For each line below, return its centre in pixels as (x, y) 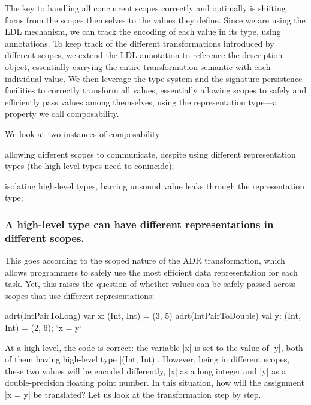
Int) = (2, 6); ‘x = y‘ (43, 327)
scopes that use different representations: (80, 295)
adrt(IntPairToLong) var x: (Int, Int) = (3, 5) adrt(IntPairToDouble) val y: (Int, (153, 315)
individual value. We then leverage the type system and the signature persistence (154, 78)
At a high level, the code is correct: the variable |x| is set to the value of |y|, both (154, 347)
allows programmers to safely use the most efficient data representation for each (151, 272)
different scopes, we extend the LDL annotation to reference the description (144, 55)
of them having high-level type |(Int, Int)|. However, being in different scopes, (147, 359)
